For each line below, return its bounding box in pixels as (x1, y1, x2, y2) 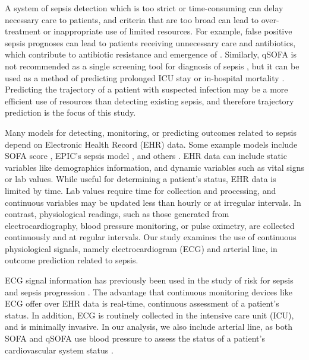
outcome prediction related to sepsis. (5, 254, 138, 266)
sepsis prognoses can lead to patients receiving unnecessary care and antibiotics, (5, 36, 296, 49)
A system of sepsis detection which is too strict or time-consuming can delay (5, 2, 283, 14)
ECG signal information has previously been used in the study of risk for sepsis (5, 274, 294, 286)
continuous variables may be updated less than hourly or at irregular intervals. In (5, 196, 301, 208)
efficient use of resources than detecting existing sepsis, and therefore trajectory (5, 94, 294, 107)
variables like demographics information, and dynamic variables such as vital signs (5, 161, 304, 173)
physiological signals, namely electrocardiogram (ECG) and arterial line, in (5, 242, 278, 254)
